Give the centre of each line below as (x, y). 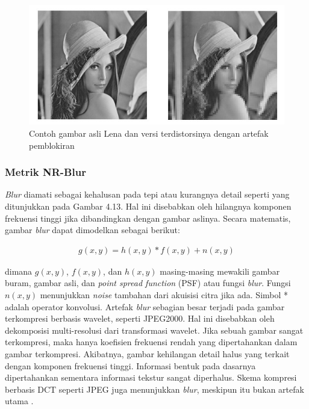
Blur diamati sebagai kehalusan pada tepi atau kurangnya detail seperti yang (147, 194)
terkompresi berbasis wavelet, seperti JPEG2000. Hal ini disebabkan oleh (140, 318)
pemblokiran (52, 145)
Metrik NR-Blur (45, 172)
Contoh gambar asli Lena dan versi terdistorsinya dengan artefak (149, 133)
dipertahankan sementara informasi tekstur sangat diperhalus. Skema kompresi (151, 377)
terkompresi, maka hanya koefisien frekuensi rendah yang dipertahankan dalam (151, 342)
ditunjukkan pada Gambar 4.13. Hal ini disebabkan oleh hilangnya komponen (148, 206)
